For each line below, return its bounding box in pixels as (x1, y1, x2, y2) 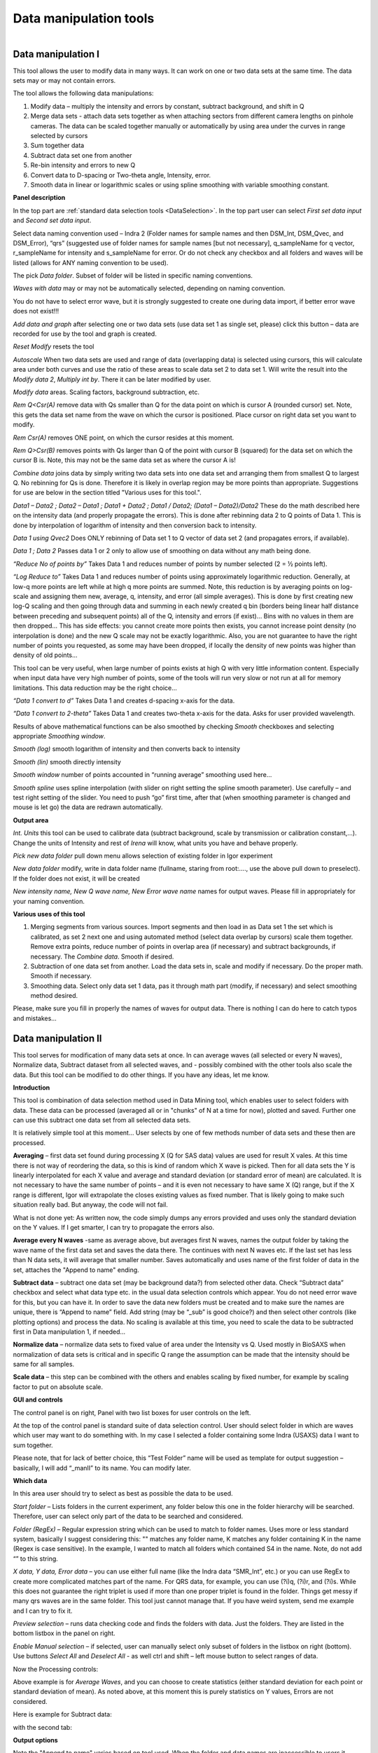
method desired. (30, 991, 78, 1000)
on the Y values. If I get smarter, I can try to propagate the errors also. (13, 1224, 215, 1231)
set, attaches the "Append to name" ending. (13, 1266, 139, 1274)
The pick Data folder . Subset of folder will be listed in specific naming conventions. (13, 271, 253, 280)
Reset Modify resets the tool (13, 342, 94, 351)
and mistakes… (13, 1014, 57, 1022)
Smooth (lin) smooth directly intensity (13, 757, 122, 766)
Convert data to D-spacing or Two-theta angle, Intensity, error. (30, 170, 211, 179)
